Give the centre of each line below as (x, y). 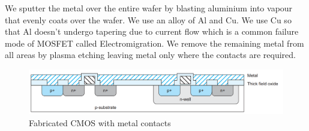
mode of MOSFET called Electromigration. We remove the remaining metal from (154, 43)
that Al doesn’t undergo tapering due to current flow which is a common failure (152, 31)
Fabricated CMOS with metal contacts (100, 122)
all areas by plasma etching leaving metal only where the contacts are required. (150, 55)
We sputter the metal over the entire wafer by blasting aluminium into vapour (149, 8)
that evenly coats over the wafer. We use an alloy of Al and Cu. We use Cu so (148, 19)
